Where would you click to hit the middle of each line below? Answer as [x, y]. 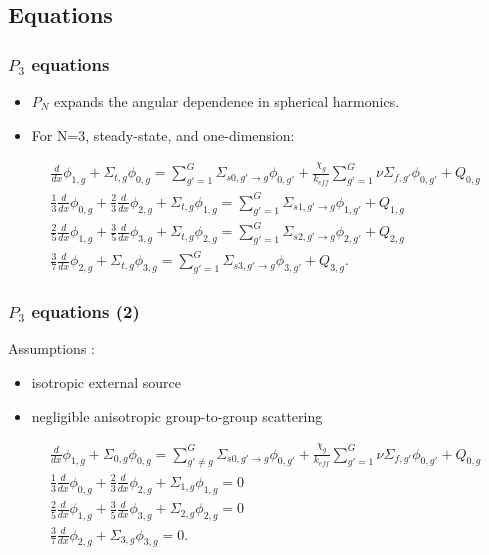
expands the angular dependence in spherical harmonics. [227, 101]
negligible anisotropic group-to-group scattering [177, 415]
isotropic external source [106, 382]
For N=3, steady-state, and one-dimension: [163, 134]
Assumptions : [51, 348]
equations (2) [85, 311]
